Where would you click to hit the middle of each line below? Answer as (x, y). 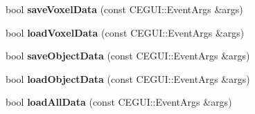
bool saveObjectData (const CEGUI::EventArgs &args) (128, 56)
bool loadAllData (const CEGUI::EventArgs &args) (119, 102)
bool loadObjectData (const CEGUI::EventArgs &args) (128, 78)
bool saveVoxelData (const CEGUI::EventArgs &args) (124, 9)
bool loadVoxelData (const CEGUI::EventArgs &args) (125, 32)
